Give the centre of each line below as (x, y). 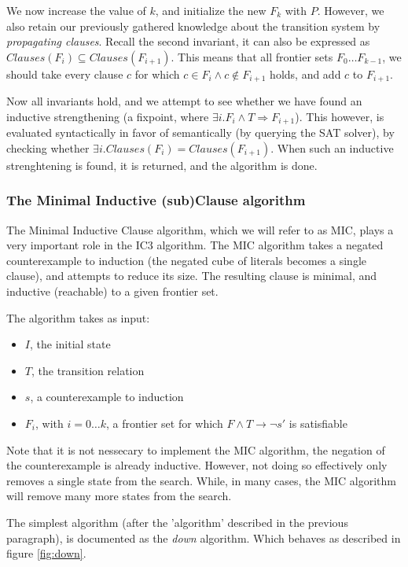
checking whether (48, 147)
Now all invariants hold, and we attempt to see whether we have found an (184, 101)
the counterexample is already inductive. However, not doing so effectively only (197, 465)
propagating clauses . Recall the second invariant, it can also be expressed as (188, 41)
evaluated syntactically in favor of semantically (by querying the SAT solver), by (200, 133)
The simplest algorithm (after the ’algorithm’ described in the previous (177, 522)
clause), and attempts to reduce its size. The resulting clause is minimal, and (192, 276)
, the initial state (70, 344)
